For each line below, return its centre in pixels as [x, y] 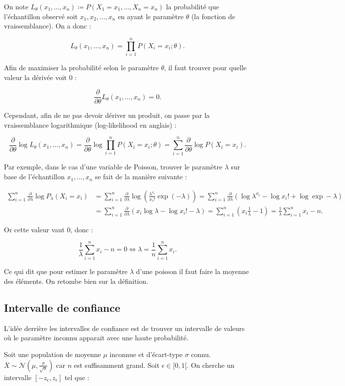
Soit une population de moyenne [53, 354]
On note [16, 6]
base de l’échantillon [34, 177]
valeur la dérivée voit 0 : [40, 77]
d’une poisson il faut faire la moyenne [192, 271]
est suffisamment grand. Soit [117, 365]
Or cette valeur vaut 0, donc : [49, 229]
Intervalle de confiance [62, 308]
